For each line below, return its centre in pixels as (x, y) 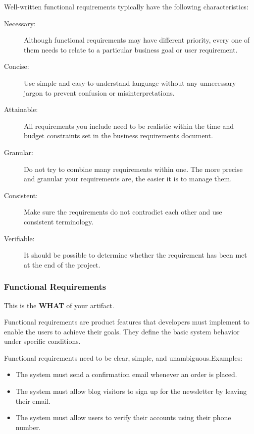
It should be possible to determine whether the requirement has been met (135, 255)
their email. (33, 401)
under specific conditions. (42, 341)
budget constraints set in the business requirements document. (119, 136)
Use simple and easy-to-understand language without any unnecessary (130, 82)
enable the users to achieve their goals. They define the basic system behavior (122, 331)
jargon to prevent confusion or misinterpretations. (99, 92)
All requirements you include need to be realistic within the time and (129, 126)
